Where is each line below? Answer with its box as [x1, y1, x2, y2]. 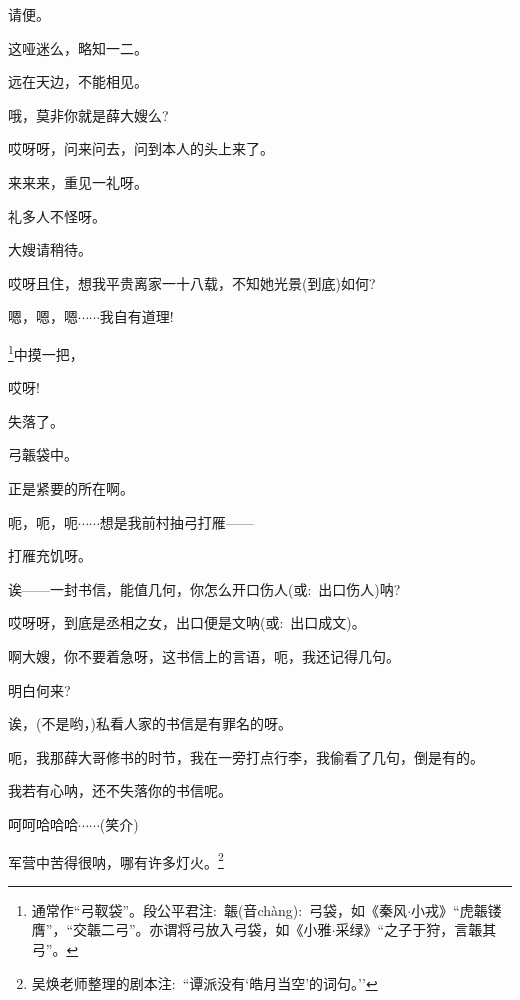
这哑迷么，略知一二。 [8, 37, 148, 58]
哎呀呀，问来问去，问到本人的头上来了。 [8, 138, 274, 159]
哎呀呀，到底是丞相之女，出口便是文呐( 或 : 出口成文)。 [8, 612, 366, 633]
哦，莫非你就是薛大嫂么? [8, 104, 169, 125]
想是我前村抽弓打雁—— [99, 511, 254, 532]
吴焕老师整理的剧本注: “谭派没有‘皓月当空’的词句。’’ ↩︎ [31, 972, 378, 993]
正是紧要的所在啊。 [8, 477, 134, 498]
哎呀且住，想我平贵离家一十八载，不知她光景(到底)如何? [8, 272, 376, 293]
